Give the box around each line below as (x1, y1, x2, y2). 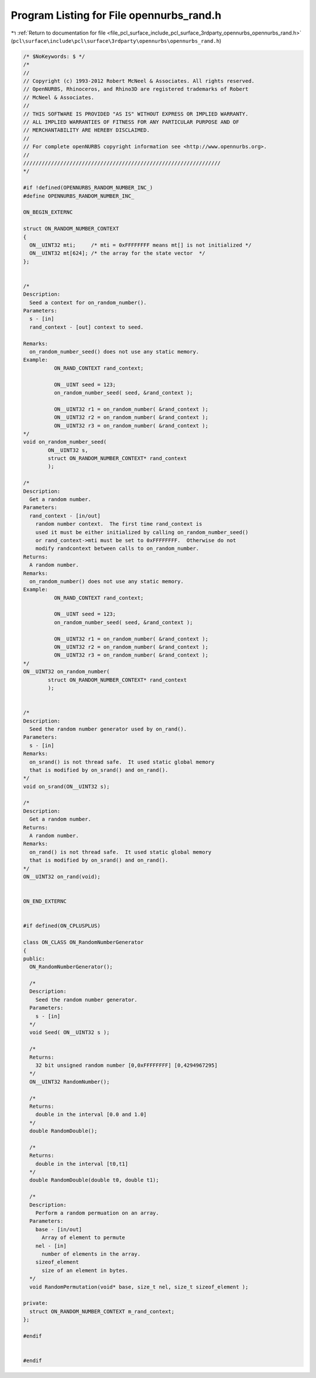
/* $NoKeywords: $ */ (23, 53, 85, 60)
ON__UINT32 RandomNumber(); (29, 1078, 110, 1085)
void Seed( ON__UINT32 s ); (29, 1029, 110, 1036)
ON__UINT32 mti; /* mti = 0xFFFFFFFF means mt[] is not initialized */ (29, 241, 252, 249)
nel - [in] (35, 1243, 67, 1249)
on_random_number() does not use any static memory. (29, 578, 184, 584)
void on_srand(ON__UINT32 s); (23, 783, 110, 790)
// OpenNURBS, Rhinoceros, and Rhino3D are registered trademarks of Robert (23, 86, 249, 93)
